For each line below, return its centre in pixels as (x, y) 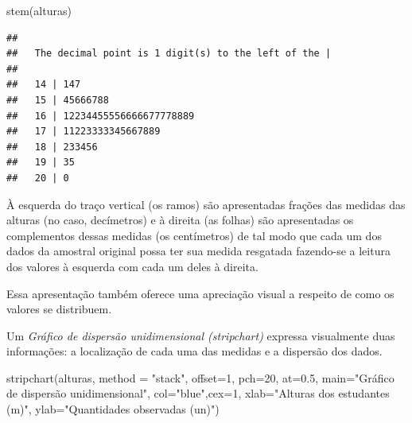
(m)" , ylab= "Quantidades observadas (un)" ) (113, 409)
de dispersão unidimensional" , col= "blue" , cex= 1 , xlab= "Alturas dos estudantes (198, 393)
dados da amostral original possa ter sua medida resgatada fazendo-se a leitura (198, 251)
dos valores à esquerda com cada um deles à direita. (132, 266)
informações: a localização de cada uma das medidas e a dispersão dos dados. (194, 351)
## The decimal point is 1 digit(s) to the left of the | (169, 54)
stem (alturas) (39, 10)
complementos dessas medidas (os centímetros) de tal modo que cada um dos (194, 235)
